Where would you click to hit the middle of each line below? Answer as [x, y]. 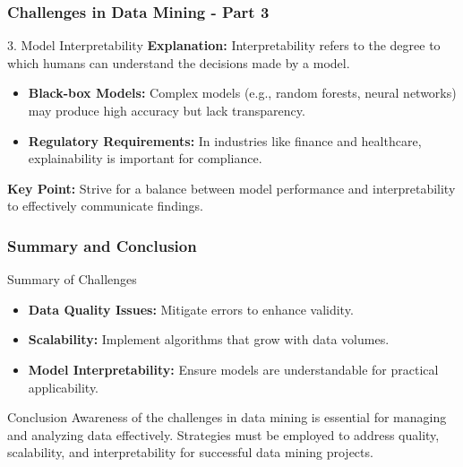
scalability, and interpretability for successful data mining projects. [190, 452]
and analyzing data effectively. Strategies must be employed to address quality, [223, 434]
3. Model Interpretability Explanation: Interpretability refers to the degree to [224, 45]
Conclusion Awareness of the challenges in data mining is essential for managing [227, 417]
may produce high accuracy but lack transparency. [167, 110]
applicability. [64, 387]
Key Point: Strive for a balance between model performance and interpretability [231, 188]
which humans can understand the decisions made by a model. [179, 62]
